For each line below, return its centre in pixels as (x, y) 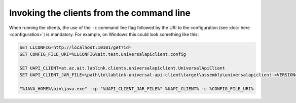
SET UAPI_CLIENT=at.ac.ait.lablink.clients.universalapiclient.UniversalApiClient (122, 68)
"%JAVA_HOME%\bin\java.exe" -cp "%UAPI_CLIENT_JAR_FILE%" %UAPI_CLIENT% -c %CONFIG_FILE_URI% (137, 89)
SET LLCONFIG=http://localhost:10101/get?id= (75, 47)
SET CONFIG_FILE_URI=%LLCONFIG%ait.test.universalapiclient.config (103, 54)
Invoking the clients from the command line (100, 13)
